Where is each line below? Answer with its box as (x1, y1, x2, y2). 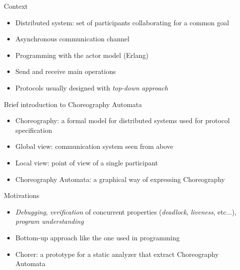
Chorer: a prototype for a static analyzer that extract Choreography (15, 249, 219, 259)
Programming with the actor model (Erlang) (15, 50, 148, 60)
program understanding (15, 216, 84, 226)
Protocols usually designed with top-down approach (15, 82, 168, 92)
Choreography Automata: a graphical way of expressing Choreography (15, 174, 225, 184)
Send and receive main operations (15, 66, 116, 76)
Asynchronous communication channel (15, 34, 129, 44)
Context (4, 1, 28, 11)
